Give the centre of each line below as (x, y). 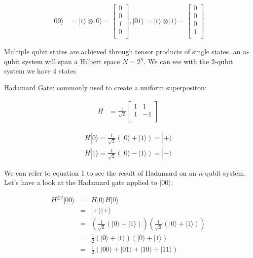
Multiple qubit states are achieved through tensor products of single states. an (122, 52)
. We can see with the (176, 61)
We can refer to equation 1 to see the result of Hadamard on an (100, 172)
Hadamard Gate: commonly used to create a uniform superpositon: (105, 87)
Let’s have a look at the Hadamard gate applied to (81, 182)
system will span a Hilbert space (71, 61)
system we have (27, 71)
